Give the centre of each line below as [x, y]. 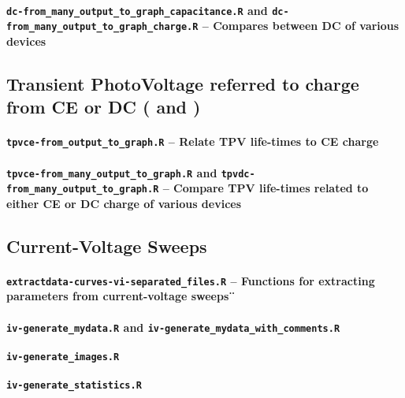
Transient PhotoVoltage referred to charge [183, 83]
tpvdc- [238, 174]
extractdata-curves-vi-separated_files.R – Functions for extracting [191, 280]
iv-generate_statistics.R [74, 386]
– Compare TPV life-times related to [266, 188]
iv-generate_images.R [63, 357]
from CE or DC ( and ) [104, 107]
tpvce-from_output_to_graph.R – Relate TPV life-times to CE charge [193, 141]
